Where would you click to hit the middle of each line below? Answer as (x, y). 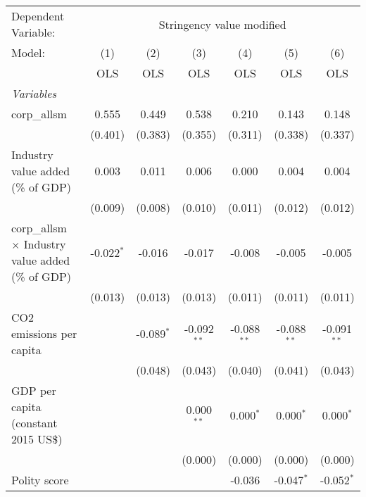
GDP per (34, 390)
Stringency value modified (222, 24)
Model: (29, 52)
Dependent (38, 16)
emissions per (44, 333)
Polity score (40, 480)
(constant (34, 423)
